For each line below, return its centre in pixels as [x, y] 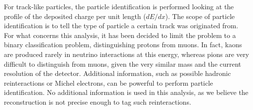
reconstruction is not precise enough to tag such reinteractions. [98, 101]
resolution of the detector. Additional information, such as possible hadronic [117, 73]
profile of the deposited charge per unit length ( [75, 16]
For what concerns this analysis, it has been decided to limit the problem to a [120, 35]
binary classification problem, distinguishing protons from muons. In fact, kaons [123, 45]
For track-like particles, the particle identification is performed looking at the [119, 6]
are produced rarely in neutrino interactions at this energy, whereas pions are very [126, 54]
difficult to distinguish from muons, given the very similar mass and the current [123, 64]
